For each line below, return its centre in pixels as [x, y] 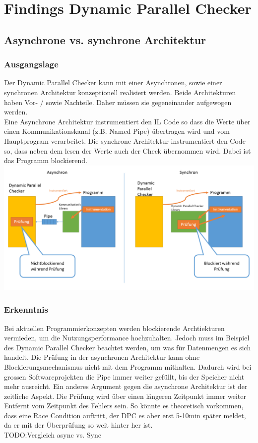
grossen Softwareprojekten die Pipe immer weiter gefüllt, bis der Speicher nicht [124, 376]
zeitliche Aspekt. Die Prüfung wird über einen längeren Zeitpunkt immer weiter [125, 396]
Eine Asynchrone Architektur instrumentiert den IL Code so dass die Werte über [127, 121]
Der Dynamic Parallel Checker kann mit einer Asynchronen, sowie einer [113, 83]
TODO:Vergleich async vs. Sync [53, 435]
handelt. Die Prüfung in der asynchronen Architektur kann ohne [102, 357]
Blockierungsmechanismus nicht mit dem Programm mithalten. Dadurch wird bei [128, 366]
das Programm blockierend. [46, 160]
